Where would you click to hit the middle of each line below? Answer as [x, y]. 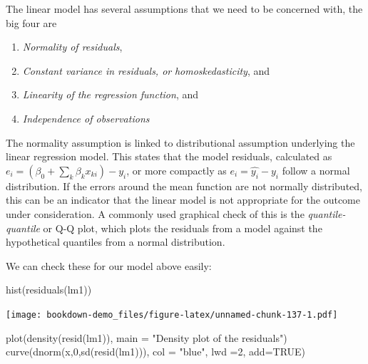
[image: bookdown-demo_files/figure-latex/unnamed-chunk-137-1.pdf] [172, 314]
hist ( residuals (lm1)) [49, 290]
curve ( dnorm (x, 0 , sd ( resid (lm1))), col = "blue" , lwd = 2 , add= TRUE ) [156, 352]
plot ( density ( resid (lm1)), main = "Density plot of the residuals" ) [147, 337]
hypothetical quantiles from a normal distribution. [116, 242]
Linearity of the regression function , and [111, 94]
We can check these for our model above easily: [109, 265]
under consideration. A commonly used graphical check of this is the [155, 213]
